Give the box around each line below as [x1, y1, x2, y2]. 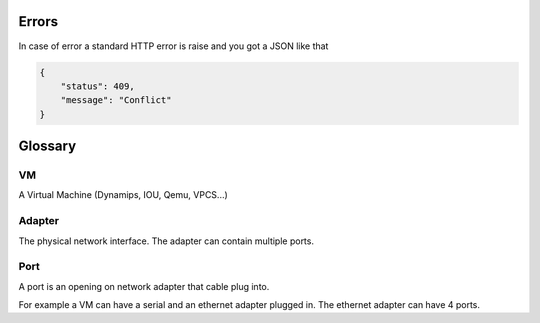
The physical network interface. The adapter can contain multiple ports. [18, 235, 315, 247]
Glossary [18, 138, 77, 155]
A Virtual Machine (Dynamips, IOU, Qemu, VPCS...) [18, 189, 229, 201]
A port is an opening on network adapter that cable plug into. [18, 280, 270, 292]
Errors [18, 13, 59, 30]
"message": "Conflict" [60, 95, 172, 106]
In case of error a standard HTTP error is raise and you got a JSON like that [18, 40, 329, 52]
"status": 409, [60, 80, 135, 92]
